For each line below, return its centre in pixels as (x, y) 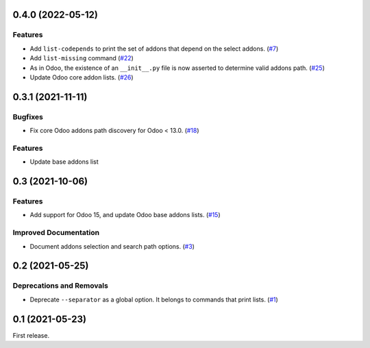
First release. (31, 335)
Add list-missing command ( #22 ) (82, 58)
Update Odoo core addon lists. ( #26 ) (82, 77)
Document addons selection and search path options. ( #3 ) (112, 246)
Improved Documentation (56, 233)
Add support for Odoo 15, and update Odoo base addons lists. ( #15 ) (125, 215)
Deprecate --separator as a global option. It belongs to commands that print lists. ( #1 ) (154, 299)
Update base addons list (64, 162)
